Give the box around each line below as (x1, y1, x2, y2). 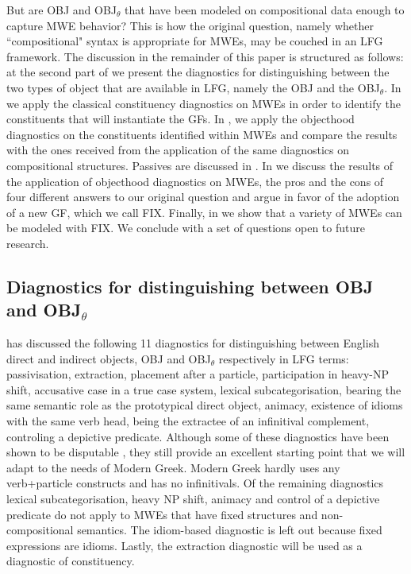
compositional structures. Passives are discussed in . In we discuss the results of (6, 157, 394, 173)
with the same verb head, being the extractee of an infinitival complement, (6, 413, 370, 429)
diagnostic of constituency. (6, 553, 135, 569)
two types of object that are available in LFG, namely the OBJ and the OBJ (6, 79, 380, 95)
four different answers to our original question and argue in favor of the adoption (6, 188, 400, 205)
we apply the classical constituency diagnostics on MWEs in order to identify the (6, 95, 401, 111)
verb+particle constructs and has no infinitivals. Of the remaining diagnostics (6, 475, 384, 491)
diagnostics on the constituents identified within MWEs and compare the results (6, 126, 398, 142)
